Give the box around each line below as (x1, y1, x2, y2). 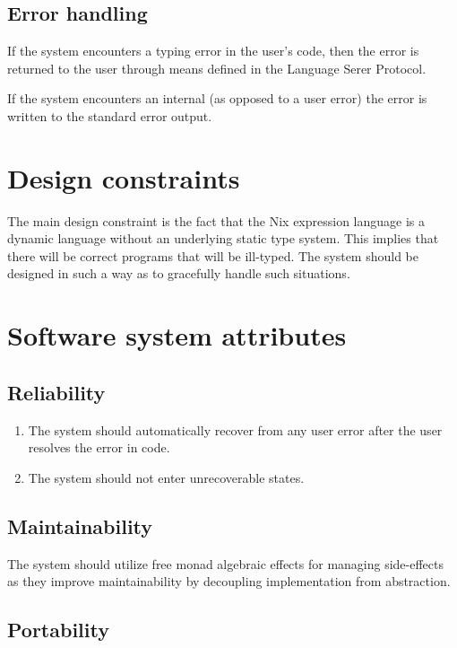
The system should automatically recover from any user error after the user (28, 420, 443, 439)
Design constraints (7, 159, 240, 196)
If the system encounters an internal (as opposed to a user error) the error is (7, 89, 427, 108)
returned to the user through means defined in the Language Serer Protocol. (7, 58, 427, 77)
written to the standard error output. (7, 106, 212, 125)
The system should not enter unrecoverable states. (28, 468, 305, 486)
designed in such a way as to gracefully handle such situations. (7, 264, 350, 283)
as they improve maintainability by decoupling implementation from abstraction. (7, 572, 451, 591)
